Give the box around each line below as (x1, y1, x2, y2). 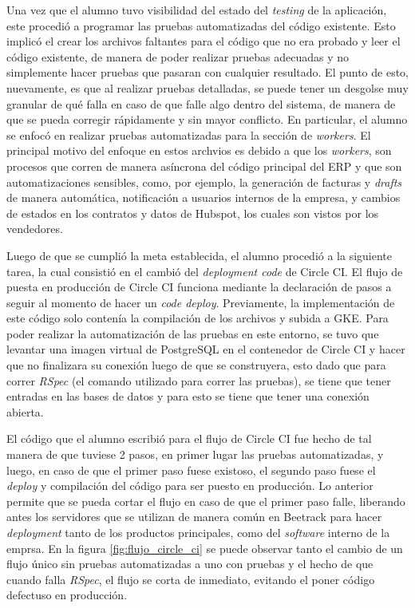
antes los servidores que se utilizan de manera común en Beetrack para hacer (6, 508, 382, 525)
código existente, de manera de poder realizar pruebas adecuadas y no (6, 48, 349, 65)
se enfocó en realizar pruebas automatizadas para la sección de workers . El (6, 126, 371, 143)
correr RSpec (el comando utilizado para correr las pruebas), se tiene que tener (6, 372, 391, 389)
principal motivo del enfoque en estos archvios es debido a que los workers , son (6, 142, 392, 159)
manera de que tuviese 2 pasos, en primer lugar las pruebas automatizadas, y (6, 446, 384, 463)
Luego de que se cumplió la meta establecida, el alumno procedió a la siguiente (6, 247, 393, 263)
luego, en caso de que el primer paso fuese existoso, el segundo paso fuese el (6, 461, 376, 478)
